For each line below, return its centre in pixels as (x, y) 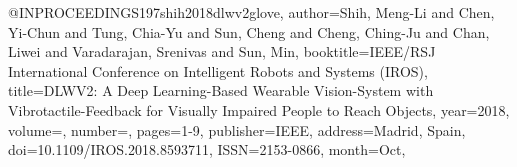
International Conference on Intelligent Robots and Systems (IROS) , (218, 70)
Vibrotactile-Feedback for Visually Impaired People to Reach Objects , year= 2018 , (259, 109)
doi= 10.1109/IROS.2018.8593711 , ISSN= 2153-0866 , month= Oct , (207, 149)
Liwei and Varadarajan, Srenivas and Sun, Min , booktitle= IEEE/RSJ (222, 51)
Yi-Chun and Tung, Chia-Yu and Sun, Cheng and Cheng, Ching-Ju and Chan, (249, 31)
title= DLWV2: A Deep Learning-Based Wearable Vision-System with (221, 90)
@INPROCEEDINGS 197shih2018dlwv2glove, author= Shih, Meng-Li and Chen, (251, 12)
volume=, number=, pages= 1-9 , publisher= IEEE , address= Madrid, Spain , (237, 129)
